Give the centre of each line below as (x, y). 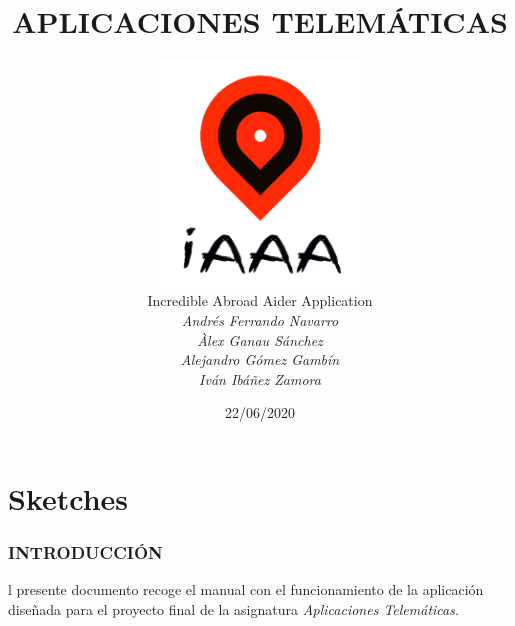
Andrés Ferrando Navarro (260, 320)
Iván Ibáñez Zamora (260, 378)
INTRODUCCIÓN (85, 552)
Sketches (68, 498)
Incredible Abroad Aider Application (260, 300)
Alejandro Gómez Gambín (260, 359)
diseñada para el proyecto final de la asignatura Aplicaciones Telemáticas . (233, 609)
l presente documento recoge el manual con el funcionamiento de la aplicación (246, 589)
